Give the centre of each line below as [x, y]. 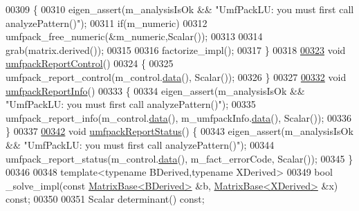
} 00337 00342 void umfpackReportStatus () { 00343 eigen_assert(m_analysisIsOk [179, 131]
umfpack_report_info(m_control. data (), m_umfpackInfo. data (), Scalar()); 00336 [178, 117]
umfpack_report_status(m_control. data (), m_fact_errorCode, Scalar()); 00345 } [179, 158]
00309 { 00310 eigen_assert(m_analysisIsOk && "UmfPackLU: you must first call [180, 9]
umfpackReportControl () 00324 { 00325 [90, 63]
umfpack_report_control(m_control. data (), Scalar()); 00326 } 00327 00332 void [176, 76]
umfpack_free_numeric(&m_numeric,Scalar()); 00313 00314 [134, 36]
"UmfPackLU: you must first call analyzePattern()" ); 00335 [131, 104]
